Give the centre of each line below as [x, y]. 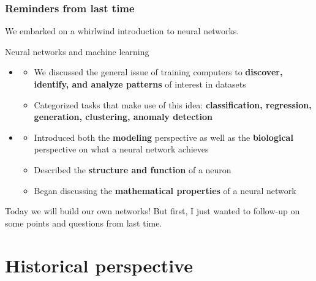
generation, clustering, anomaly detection [123, 117]
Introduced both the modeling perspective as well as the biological [164, 137]
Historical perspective [99, 265]
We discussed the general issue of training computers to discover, [158, 72]
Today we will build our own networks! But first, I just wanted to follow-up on [152, 211]
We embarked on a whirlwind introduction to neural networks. [122, 31]
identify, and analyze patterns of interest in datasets [140, 84]
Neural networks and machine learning [77, 51]
